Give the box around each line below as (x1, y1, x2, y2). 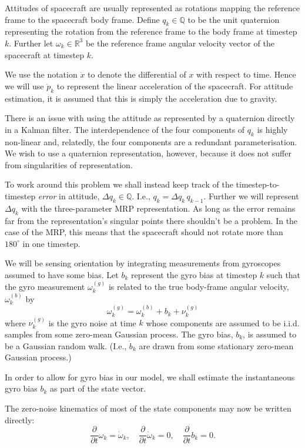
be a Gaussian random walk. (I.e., (5, 339, 127, 352)
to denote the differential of (88, 68, 186, 81)
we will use (5, 79, 44, 92)
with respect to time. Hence (196, 68, 296, 81)
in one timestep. (22, 237, 81, 249)
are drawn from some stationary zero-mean (139, 339, 294, 352)
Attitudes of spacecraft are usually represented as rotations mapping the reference (5, 2, 300, 14)
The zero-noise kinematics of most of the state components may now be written (5, 402, 291, 414)
